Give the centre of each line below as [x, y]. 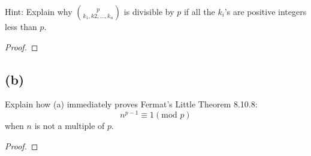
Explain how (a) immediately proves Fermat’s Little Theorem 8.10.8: [131, 104]
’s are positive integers [265, 11]
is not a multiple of [70, 126]
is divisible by [149, 11]
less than [21, 26]
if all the [199, 11]
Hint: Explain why [39, 11]
